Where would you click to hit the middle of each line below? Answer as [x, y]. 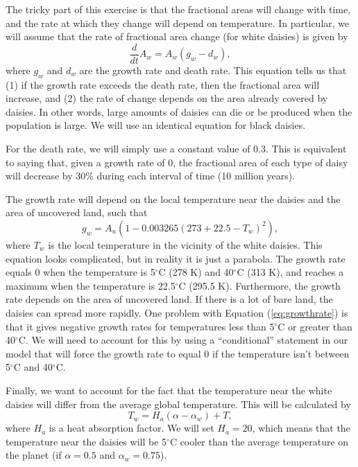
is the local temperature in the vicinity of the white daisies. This [185, 244]
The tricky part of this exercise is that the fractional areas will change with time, [178, 9]
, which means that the [301, 428]
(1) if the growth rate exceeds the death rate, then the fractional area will [163, 84]
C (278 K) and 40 [196, 272]
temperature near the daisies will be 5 [86, 441]
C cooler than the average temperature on [259, 441]
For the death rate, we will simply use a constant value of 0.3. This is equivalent [176, 149]
